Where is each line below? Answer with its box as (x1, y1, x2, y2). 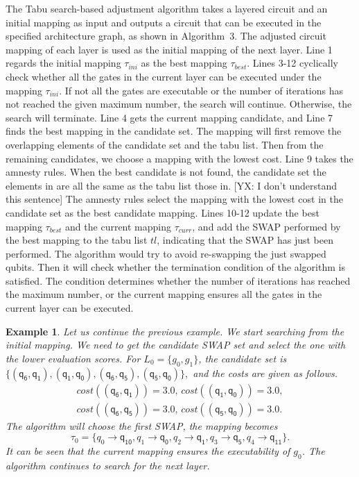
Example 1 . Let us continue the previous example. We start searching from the (6, 324, 344, 338)
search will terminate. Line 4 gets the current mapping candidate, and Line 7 (6, 110, 333, 124)
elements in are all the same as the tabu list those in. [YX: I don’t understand (6, 178, 338, 192)
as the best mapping (141, 56, 227, 70)
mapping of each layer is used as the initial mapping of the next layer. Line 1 (6, 42, 333, 56)
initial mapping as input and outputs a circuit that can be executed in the (6, 15, 322, 29)
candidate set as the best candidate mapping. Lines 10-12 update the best (6, 205, 319, 219)
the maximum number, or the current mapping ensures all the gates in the (6, 287, 322, 301)
